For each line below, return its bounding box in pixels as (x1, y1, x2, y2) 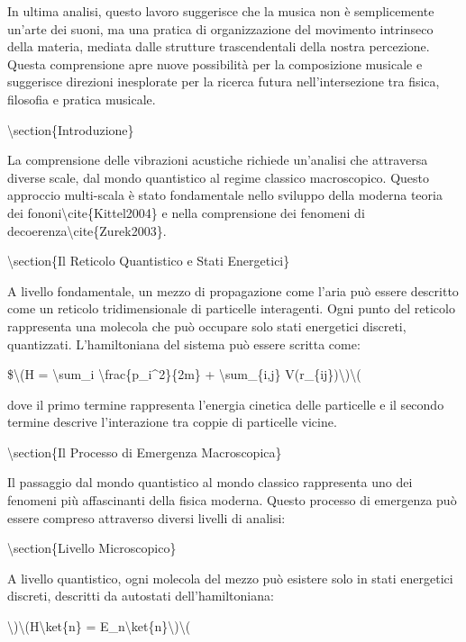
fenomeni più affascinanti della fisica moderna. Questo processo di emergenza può (7, 491, 457, 510)
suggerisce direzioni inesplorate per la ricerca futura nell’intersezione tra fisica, (7, 72, 440, 91)
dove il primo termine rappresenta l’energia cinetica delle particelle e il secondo (7, 394, 444, 413)
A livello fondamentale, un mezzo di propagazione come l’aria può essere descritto (7, 281, 459, 300)
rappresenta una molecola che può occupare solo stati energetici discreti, (7, 316, 407, 335)
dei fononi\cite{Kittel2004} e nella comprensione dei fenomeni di (7, 203, 365, 222)
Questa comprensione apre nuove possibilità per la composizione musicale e (7, 54, 423, 73)
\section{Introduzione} (7, 120, 134, 139)
